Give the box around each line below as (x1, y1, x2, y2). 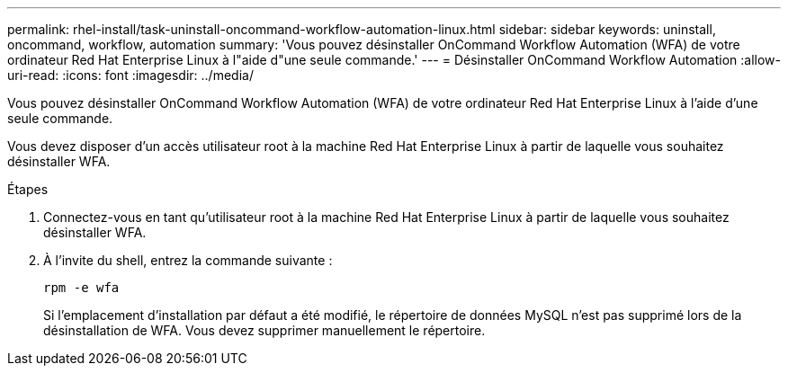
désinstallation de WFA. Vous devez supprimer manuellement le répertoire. (43, 323, 486, 338)
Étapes (7, 182, 49, 197)
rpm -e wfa (43, 280, 120, 295)
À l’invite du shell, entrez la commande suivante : (43, 253, 333, 268)
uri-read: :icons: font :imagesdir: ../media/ (7, 67, 254, 83)
